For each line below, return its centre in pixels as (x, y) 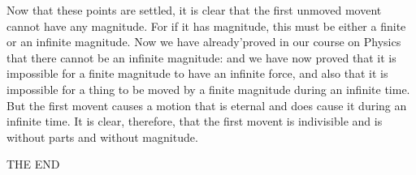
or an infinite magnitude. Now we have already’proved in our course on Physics (204, 42)
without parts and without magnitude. (102, 137)
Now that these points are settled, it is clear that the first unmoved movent (194, 10)
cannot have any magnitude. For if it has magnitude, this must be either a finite (206, 26)
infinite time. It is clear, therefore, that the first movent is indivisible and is (195, 121)
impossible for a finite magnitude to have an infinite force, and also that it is (197, 73)
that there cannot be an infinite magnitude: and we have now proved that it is (201, 57)
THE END (33, 164)
